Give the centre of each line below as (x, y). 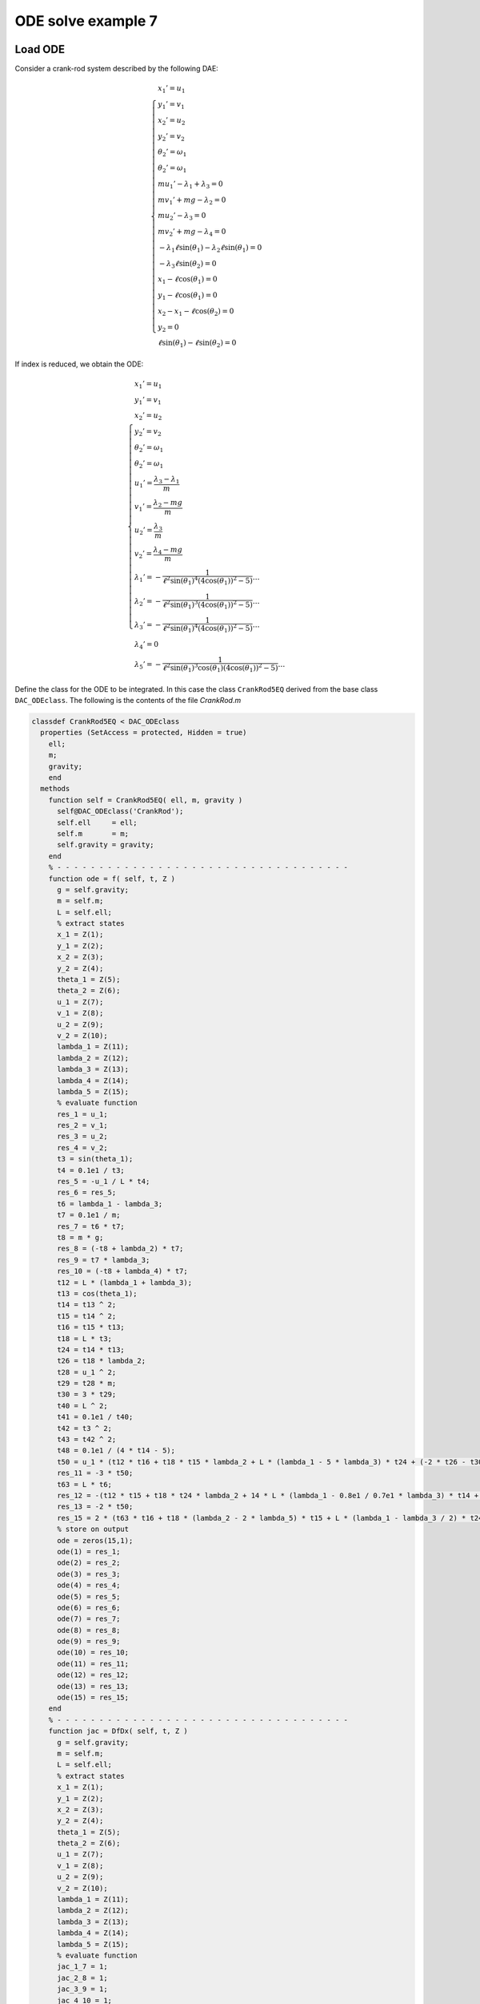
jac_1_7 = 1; (82, 1967)
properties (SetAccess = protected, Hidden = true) (144, 733)
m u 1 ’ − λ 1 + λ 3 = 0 (190, 184)
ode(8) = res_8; (89, 1630)
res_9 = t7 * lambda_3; (104, 1260)
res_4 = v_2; (82, 1147)
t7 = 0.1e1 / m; (89, 1215)
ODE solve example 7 (86, 21)
